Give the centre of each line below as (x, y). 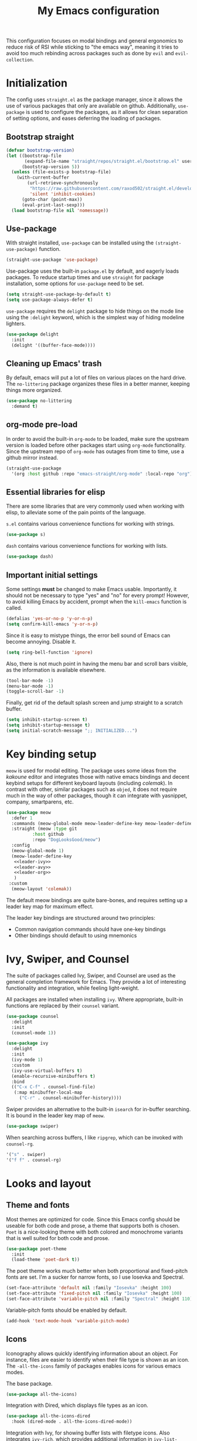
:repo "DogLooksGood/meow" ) (66, 840)
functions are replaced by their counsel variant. (63, 1006)
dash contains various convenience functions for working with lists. (87, 546)
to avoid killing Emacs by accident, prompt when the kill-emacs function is (96, 601)
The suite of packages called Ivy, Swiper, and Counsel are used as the (91, 975)
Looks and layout (49, 1183)
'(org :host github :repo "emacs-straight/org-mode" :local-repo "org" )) (103, 474)
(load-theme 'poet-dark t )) (46, 1260)
